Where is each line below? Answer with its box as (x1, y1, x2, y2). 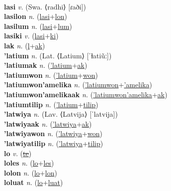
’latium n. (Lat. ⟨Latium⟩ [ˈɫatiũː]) (4, 50, 112, 60)
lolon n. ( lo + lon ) (4, 167, 57, 178)
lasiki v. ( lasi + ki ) (4, 30, 59, 41)
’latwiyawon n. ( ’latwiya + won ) (4, 128, 102, 139)
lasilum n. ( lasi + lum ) (4, 20, 72, 31)
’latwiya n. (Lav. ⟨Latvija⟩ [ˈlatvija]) (4, 109, 118, 119)
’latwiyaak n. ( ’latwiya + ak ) (4, 118, 92, 129)
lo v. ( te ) (4, 148, 32, 158)
